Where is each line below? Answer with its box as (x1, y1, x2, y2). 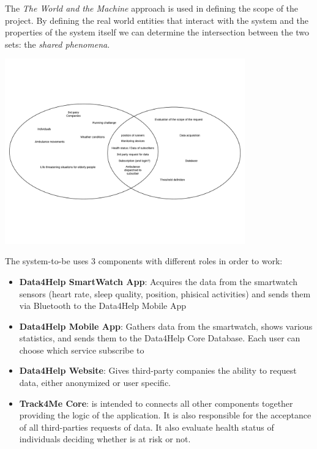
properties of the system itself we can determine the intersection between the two (5, 26, 310, 39)
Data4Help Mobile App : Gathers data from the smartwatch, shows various (19, 319, 313, 332)
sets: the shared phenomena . (5, 37, 110, 50)
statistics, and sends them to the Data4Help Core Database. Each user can (19, 332, 300, 344)
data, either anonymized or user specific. (19, 376, 171, 389)
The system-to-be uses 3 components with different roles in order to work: (5, 254, 283, 267)
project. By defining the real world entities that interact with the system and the (5, 13, 309, 26)
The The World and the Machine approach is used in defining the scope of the (5, 2, 299, 14)
